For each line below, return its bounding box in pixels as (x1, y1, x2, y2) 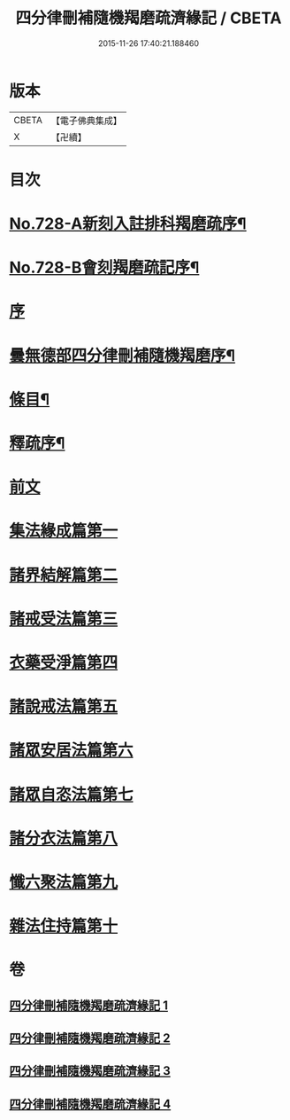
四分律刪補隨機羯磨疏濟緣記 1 (9, 998, 169, 1013)
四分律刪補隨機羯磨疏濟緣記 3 (9, 1063, 171, 1078)
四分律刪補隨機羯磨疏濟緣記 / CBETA (15, 8, 282, 28)
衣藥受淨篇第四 (9, 653, 118, 672)
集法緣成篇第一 (9, 521, 118, 541)
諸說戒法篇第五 (9, 697, 118, 717)
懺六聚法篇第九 (9, 872, 118, 892)
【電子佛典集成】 (50, 114, 122, 127)
